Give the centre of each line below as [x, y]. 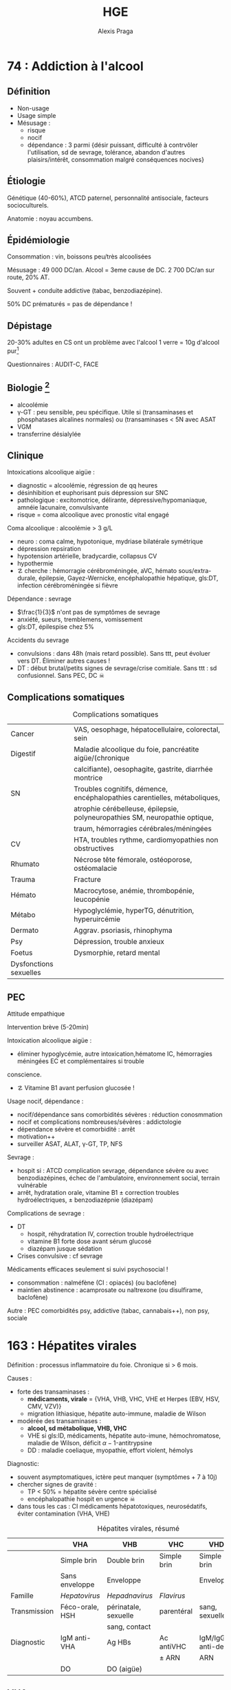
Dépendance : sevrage [40, 599]
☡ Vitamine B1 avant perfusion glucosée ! [76, 1088]
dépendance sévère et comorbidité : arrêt [76, 1129]
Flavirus [172, 1596]
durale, [27, 578]
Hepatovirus [80, 1596]
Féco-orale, [80, 1607]
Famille [22, 1596]
